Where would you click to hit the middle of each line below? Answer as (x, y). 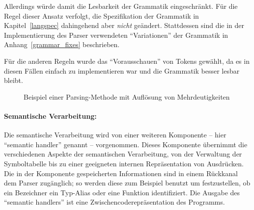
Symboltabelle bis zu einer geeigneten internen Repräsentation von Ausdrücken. (124, 163)
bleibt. (14, 80)
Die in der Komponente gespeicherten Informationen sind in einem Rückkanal (121, 173)
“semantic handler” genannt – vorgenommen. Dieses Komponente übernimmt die (126, 144)
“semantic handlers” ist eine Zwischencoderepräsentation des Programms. (114, 202)
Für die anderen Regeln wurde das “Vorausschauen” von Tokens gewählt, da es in (127, 61)
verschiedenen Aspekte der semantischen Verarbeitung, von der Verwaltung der (123, 154)
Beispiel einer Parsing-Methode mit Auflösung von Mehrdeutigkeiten (127, 96)
